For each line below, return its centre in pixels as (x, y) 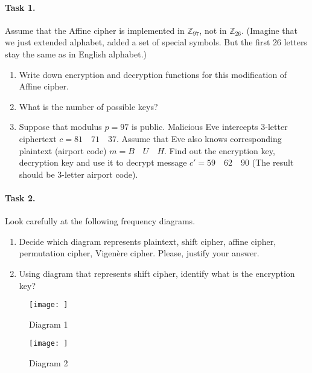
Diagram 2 (49, 363)
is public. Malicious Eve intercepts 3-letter (209, 127)
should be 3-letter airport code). (78, 174)
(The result (273, 162)
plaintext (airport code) (63, 150)
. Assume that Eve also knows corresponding (199, 138)
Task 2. (20, 197)
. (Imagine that (269, 30)
